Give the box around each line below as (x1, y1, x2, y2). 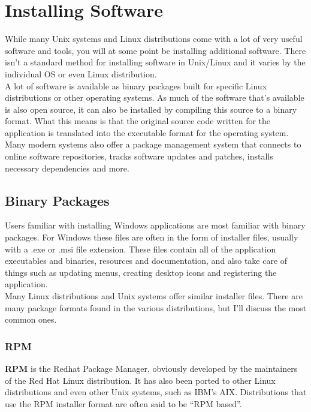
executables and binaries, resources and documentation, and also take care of (5, 254, 288, 267)
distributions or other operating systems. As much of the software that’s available (5, 91, 304, 104)
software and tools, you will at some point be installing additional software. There (5, 44, 306, 56)
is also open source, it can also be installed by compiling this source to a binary (5, 103, 297, 115)
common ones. (5, 313, 57, 326)
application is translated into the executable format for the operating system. (5, 126, 289, 139)
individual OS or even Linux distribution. (5, 67, 157, 80)
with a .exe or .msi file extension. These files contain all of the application (5, 242, 276, 255)
